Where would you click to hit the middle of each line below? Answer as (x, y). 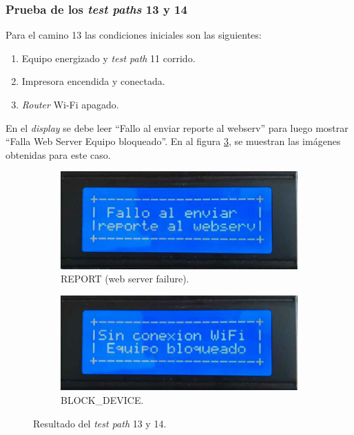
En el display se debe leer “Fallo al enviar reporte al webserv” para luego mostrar (177, 127)
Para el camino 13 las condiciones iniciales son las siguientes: (134, 35)
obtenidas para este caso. (58, 154)
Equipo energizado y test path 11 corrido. (108, 58)
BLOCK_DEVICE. (102, 400)
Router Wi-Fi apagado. (70, 104)
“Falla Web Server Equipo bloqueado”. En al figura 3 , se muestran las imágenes (173, 141)
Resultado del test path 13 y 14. (100, 423)
